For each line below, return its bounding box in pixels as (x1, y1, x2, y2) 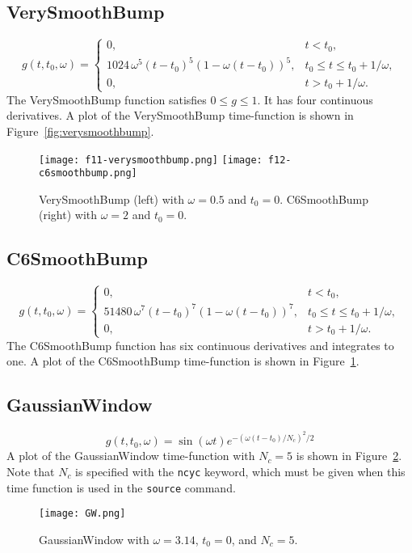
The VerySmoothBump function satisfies (6, 91, 207, 108)
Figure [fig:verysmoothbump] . (6, 122, 154, 139)
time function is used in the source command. (6, 479, 236, 496)
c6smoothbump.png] (39, 167, 137, 179)
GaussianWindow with (39, 530, 149, 547)
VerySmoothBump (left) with (39, 190, 184, 207)
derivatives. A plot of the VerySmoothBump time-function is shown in (6, 107, 354, 124)
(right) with (39, 206, 98, 223)
